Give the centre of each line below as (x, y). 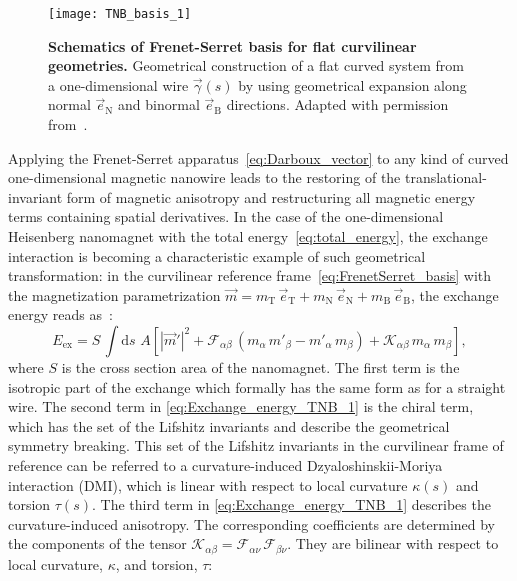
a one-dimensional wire (118, 84)
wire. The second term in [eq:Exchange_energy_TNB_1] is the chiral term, (241, 406)
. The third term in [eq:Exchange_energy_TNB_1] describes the (291, 504)
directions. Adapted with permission (337, 104)
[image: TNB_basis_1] (120, 14)
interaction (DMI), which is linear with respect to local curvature (208, 484)
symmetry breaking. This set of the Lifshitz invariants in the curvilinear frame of (256, 445)
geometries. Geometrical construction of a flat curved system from (256, 65)
